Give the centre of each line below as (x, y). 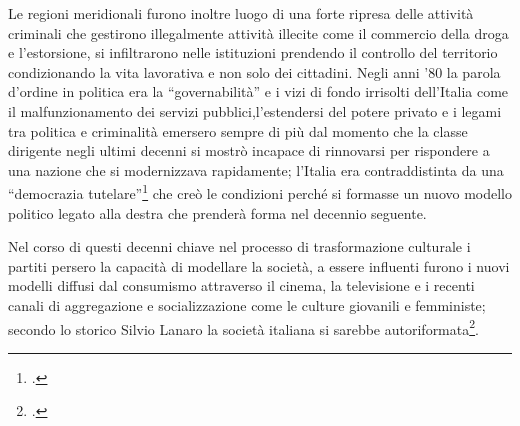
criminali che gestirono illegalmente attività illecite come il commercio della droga (258, 32)
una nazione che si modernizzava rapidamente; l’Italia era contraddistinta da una (256, 169)
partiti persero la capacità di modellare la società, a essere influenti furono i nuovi (259, 265)
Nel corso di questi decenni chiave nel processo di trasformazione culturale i (239, 246)
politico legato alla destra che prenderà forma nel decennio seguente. (217, 212)
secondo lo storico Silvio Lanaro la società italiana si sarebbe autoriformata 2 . (243, 327)
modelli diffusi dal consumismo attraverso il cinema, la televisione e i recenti (241, 285)
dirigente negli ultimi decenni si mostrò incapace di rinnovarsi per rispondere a (249, 150)
